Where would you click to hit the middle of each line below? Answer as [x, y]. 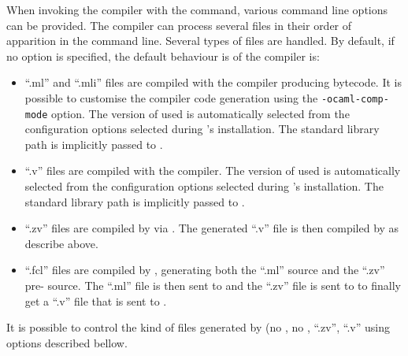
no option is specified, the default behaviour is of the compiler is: [163, 56]
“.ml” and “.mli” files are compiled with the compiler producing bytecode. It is [213, 82]
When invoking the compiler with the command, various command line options [197, 9]
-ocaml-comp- [355, 99]
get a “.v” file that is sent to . [96, 300]
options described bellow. [67, 342]
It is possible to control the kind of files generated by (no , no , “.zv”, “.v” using [198, 327]
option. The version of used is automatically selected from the [200, 113]
